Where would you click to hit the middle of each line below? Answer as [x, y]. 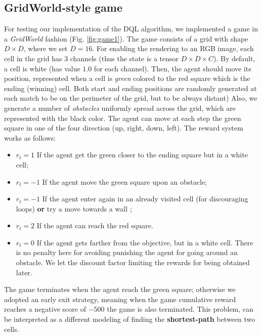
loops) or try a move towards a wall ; [74, 208]
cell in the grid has [33, 58]
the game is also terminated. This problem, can [180, 309]
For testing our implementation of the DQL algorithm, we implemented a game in [131, 29]
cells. [12, 329]
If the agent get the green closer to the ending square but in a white [142, 155]
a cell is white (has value [42, 68]
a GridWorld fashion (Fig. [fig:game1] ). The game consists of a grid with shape [126, 38]
